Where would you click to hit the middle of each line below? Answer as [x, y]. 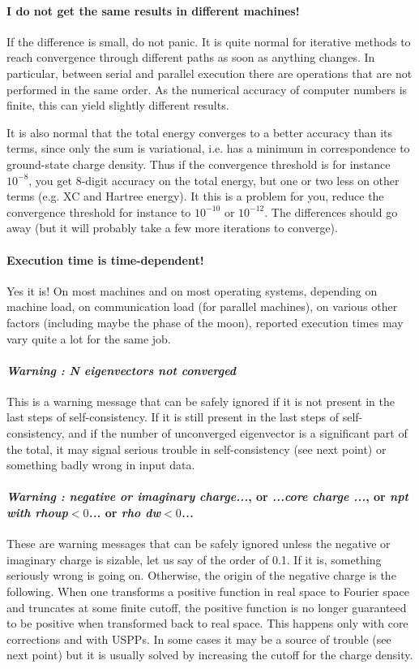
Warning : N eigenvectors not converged [122, 370]
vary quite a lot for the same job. [89, 338]
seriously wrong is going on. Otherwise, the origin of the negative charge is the [201, 575]
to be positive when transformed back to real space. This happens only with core [207, 623]
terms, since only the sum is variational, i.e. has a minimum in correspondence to [208, 148]
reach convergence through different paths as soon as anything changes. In [191, 57]
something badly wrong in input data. [101, 465]
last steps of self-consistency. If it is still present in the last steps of [173, 417]
